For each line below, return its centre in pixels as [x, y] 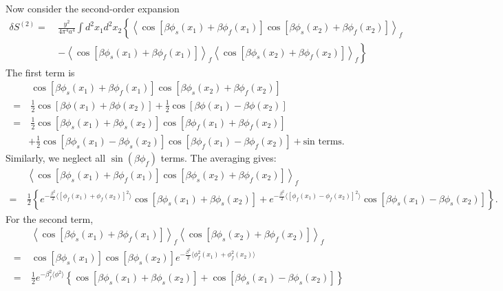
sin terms [322, 141]
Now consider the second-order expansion [93, 8]
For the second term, [50, 218]
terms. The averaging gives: [218, 157]
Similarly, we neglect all [56, 157]
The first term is [40, 72]
